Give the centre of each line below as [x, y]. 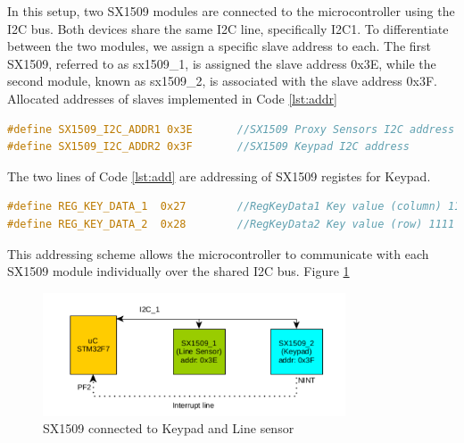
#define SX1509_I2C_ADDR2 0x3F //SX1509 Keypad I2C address [209, 147]
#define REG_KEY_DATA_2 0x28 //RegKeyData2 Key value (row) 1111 [231, 224]
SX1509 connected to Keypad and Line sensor [169, 428]
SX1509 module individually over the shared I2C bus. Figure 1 [178, 271]
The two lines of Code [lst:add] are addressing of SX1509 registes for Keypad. [219, 176]
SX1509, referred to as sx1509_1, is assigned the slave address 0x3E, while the [222, 63]
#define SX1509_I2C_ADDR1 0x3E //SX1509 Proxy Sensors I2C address [231, 129]
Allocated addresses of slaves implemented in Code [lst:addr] [172, 98]
